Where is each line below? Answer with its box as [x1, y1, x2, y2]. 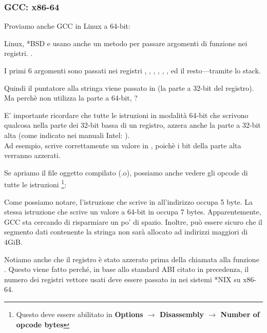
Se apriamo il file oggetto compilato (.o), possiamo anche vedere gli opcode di [4, 167, 248, 178]
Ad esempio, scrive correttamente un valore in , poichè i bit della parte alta [4, 140, 241, 150]
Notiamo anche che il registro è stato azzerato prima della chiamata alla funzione [4, 253, 259, 264]
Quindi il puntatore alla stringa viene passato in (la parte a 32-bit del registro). [4, 82, 254, 93]
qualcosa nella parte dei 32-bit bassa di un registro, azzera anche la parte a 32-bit [4, 120, 261, 130]
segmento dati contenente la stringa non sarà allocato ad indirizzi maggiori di [4, 226, 248, 237]
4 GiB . [4, 236, 23, 247]
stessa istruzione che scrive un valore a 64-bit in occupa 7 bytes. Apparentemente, [4, 206, 261, 217]
